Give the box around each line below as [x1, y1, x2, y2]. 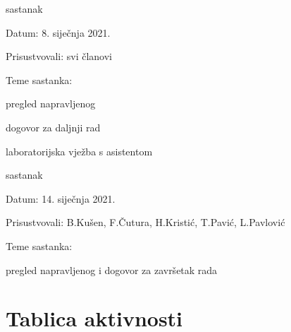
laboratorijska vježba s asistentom [6, 143, 153, 158]
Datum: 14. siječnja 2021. [6, 191, 116, 206]
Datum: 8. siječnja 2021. [6, 25, 111, 40]
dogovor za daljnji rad [6, 119, 101, 134]
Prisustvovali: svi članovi [6, 49, 112, 64]
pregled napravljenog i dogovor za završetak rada [6, 262, 218, 277]
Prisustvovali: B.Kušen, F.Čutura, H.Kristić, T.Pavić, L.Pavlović [6, 215, 285, 230]
